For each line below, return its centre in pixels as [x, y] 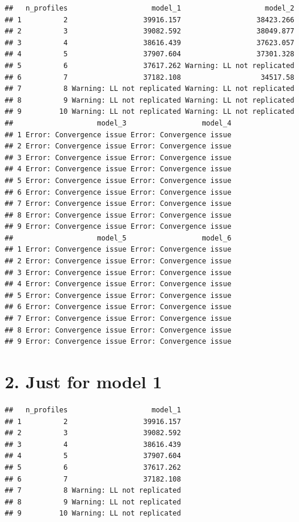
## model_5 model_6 [118, 238]
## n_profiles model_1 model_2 [149, 8]
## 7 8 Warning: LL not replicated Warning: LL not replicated [149, 89]
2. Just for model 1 [84, 381]
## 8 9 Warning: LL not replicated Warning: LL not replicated [149, 100]
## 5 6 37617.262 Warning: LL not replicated [149, 65]
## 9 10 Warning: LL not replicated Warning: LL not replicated [149, 112]
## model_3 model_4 [118, 123]
